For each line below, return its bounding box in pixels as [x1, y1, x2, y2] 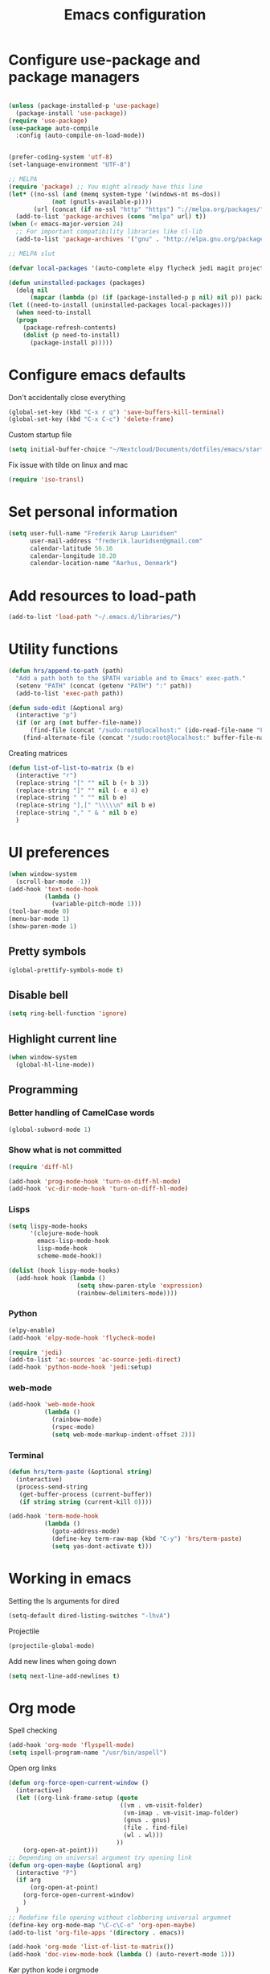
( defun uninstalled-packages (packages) [8, 279, 146, 287]
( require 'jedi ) [8, 1348, 63, 1357]
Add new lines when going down [8, 1656, 117, 1666]
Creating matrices [8, 748, 68, 758]
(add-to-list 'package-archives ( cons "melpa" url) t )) [15, 213, 207, 221]
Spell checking [8, 1725, 58, 1736]
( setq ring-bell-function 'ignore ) [8, 1010, 128, 1018]
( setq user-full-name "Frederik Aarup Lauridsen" [8, 529, 178, 537]
